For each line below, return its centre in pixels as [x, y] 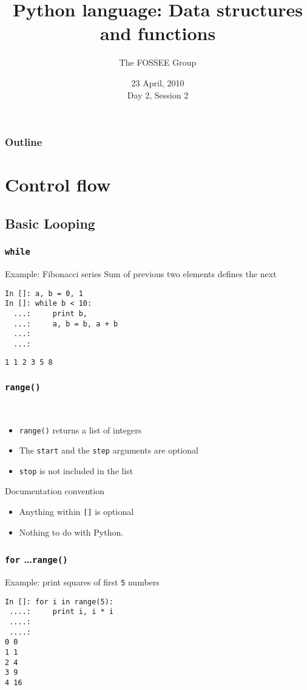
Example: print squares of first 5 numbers [82, 582]
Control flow [58, 185]
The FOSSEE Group [158, 62]
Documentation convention [55, 491]
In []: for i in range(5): [59, 602]
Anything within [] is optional [76, 512]
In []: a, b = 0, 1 [44, 293]
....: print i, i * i [61, 612]
